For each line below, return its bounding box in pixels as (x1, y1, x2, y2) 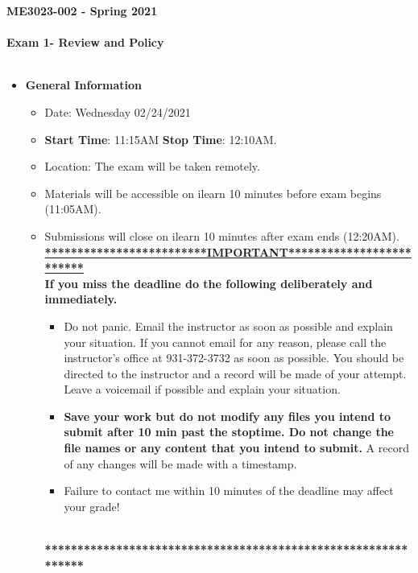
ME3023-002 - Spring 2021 (6, 2, 158, 19)
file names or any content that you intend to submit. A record (64, 439, 409, 456)
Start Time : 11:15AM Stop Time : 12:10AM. (44, 130, 277, 147)
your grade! (64, 497, 120, 514)
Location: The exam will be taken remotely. (44, 158, 260, 175)
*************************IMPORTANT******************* (44, 243, 412, 260)
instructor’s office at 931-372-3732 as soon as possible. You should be (64, 349, 404, 366)
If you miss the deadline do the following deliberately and (44, 274, 373, 291)
